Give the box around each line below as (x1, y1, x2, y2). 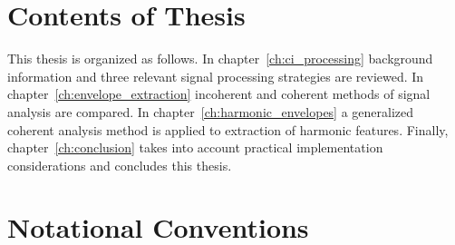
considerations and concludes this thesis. (7, 155, 232, 174)
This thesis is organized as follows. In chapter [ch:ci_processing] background (7, 49, 433, 68)
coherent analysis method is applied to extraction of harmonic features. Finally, (7, 120, 449, 139)
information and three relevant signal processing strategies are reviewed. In (7, 66, 424, 85)
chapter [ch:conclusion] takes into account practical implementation (7, 138, 383, 157)
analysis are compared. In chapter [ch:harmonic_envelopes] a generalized (7, 102, 414, 121)
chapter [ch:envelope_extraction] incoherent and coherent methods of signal (7, 84, 431, 103)
